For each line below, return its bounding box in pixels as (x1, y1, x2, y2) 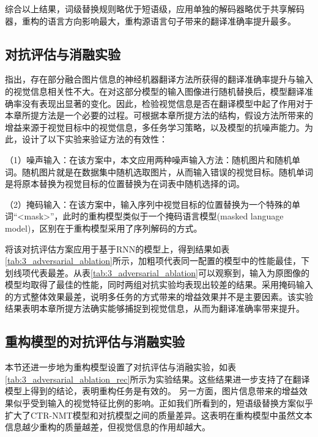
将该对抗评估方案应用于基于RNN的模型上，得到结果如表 (5, 242, 230, 255)
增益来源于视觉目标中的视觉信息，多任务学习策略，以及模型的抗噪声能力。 (5, 120, 305, 133)
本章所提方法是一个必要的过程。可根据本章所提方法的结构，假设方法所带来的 (5, 109, 313, 122)
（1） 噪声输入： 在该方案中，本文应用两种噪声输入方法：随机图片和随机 (5, 153, 292, 166)
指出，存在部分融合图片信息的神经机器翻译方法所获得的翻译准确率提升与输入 (5, 73, 313, 86)
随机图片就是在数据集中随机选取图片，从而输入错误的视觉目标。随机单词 (21, 165, 313, 178)
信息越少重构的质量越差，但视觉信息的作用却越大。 (5, 420, 210, 433)
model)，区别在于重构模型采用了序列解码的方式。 (5, 221, 202, 234)
